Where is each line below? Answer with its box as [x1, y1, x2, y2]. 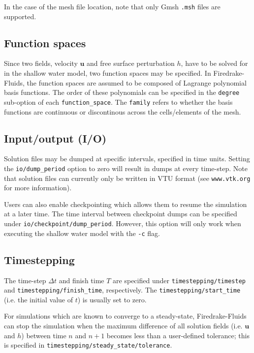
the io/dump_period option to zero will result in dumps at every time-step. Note [4, 163, 248, 173]
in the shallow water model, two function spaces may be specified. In [4, 68, 211, 78]
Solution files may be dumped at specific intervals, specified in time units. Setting [4, 153, 250, 164]
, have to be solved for [181, 58, 248, 68]
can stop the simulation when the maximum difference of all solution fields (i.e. [4, 321, 243, 331]
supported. [4, 11, 36, 21]
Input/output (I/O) [4, 130, 107, 146]
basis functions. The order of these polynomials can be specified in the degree [4, 87, 240, 97]
